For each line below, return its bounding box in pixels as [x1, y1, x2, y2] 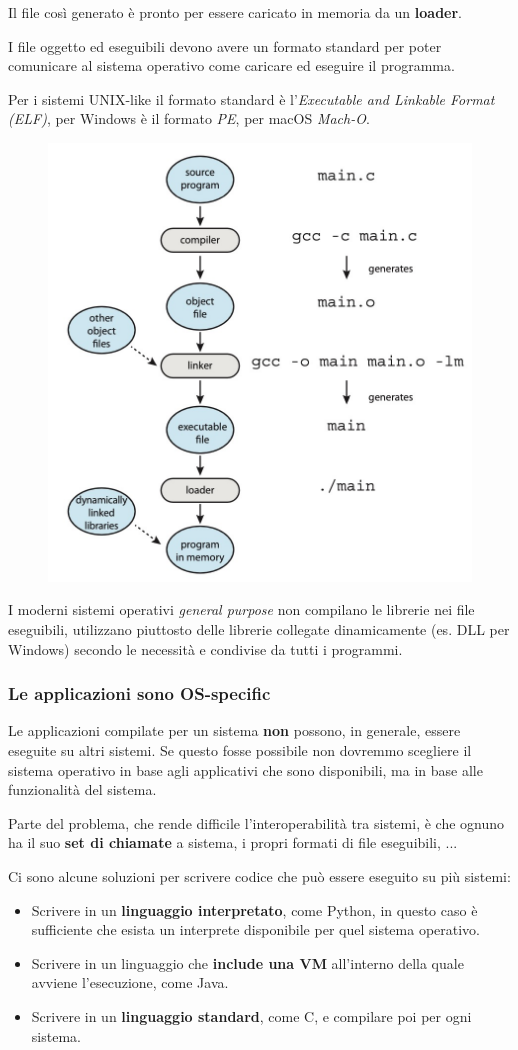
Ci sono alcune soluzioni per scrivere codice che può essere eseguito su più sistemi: [8, 865, 511, 886]
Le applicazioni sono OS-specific [8, 681, 271, 706]
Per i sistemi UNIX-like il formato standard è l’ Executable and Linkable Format [8, 88, 495, 109]
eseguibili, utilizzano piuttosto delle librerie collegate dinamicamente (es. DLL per [8, 618, 510, 639]
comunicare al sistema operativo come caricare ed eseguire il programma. [8, 55, 455, 76]
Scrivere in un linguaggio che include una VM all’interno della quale [31, 952, 464, 973]
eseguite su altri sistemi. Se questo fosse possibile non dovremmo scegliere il [8, 739, 472, 760]
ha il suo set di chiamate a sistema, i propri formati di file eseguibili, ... [8, 832, 458, 853]
